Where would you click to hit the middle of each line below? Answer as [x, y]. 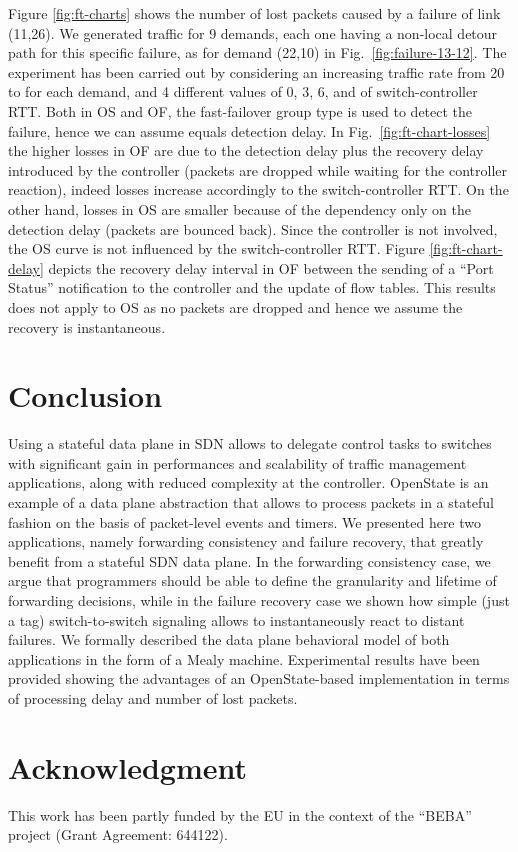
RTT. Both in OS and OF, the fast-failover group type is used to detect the [240, 110]
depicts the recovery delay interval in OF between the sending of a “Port [271, 267]
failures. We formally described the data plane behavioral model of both [229, 639]
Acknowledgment [127, 766]
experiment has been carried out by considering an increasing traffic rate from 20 [256, 71]
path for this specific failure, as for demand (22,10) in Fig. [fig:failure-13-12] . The [257, 52]
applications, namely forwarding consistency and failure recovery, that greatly [246, 541]
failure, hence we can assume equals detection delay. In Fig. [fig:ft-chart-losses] [249, 130]
